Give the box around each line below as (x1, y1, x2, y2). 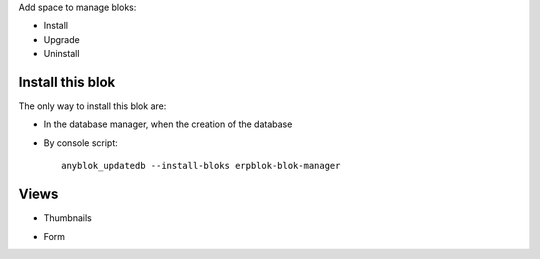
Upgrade (43, 33, 80, 45)
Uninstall (43, 48, 80, 60)
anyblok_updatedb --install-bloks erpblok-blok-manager (61, 160, 341, 172)
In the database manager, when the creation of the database (43, 118, 293, 130)
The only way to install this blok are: (18, 100, 167, 112)
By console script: (43, 136, 119, 149)
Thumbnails (43, 212, 92, 224)
